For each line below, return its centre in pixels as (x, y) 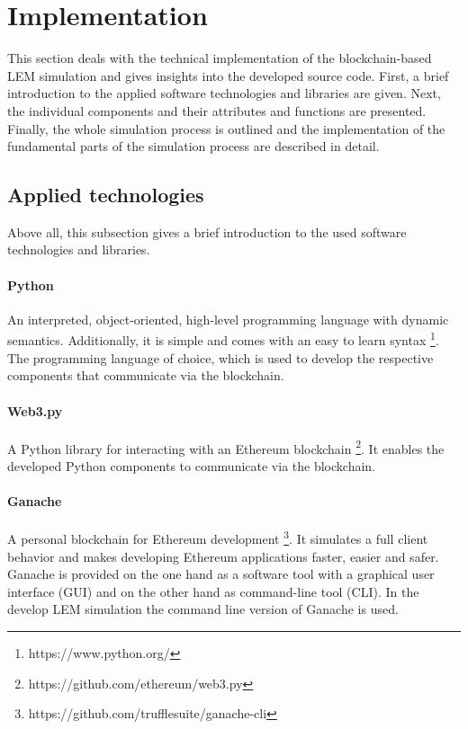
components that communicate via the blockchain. (146, 375)
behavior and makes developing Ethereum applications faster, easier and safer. (223, 556)
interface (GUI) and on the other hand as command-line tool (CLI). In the (213, 591)
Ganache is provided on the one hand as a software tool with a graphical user (221, 574)
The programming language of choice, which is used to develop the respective (220, 357)
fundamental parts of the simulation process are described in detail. (193, 146)
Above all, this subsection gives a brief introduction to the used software (207, 231)
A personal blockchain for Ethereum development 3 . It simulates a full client (218, 537)
